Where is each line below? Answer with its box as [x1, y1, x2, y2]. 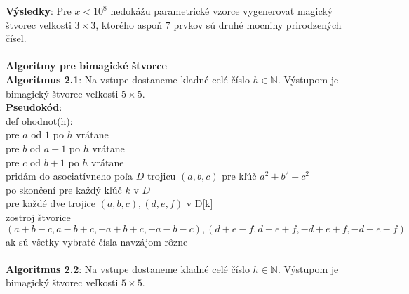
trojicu [147, 168, 176, 183]
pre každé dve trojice [6, 196, 96, 211]
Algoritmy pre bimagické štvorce [6, 58, 167, 73]
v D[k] [186, 196, 213, 211]
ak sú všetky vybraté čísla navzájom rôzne [6, 234, 188, 248]
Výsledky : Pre [6, 4, 72, 18]
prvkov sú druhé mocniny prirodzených [173, 17, 342, 32]
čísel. [6, 31, 27, 46]
